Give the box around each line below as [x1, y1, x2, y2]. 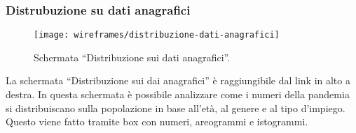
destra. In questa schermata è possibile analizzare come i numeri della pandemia [6, 87, 350, 102]
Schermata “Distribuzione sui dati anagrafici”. [34, 49, 231, 64]
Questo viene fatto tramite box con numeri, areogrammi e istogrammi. [6, 114, 308, 129]
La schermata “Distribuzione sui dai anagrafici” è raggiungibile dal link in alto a [6, 73, 350, 88]
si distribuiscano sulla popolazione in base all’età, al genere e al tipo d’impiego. [6, 100, 345, 115]
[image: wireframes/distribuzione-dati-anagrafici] [34, 30, 280, 40]
